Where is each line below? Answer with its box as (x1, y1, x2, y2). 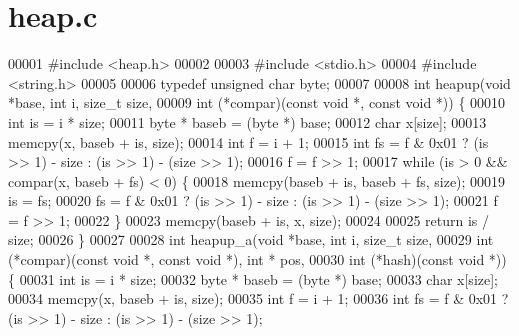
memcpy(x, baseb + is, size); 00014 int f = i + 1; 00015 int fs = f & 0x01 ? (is (8, 131, 489, 152)
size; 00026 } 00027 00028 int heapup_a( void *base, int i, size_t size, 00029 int (8, 229, 494, 250)
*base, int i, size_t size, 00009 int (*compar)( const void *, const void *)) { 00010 (8, 92, 506, 113)
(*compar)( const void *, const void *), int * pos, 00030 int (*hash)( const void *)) (8, 249, 507, 270)
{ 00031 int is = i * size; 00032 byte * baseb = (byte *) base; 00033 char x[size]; (8, 268, 498, 289)
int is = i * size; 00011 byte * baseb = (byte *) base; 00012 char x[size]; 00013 (8, 111, 487, 132)
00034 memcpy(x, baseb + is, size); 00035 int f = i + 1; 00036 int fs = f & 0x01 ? (8, 288, 509, 309)
